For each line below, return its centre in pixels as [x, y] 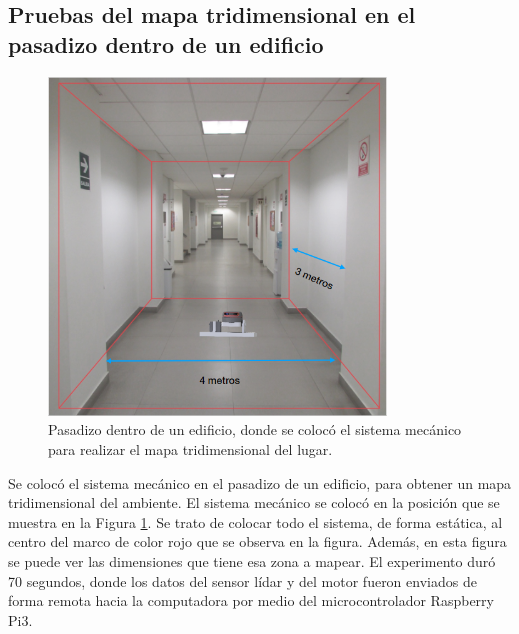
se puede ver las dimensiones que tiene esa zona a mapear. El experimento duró [252, 560]
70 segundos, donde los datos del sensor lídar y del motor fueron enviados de [242, 580]
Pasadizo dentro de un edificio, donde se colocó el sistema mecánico [255, 429]
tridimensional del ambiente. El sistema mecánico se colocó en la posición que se [254, 502]
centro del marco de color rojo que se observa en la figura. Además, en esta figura [257, 541]
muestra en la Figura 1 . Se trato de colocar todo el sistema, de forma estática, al [255, 521]
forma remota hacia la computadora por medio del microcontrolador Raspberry [251, 600]
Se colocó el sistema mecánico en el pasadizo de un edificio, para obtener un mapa [260, 482]
